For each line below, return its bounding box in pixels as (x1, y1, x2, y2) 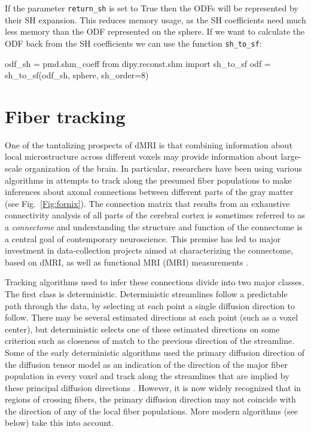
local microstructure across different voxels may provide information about (5, 150, 278, 163)
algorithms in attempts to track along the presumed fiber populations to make (5, 173, 292, 186)
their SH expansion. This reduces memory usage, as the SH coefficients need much (5, 13, 306, 26)
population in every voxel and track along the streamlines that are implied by (5, 370, 289, 382)
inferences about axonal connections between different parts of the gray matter (5, 185, 294, 198)
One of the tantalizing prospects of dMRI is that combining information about (5, 138, 292, 151)
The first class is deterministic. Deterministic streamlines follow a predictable (5, 287, 288, 300)
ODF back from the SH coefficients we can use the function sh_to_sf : (5, 36, 262, 49)
